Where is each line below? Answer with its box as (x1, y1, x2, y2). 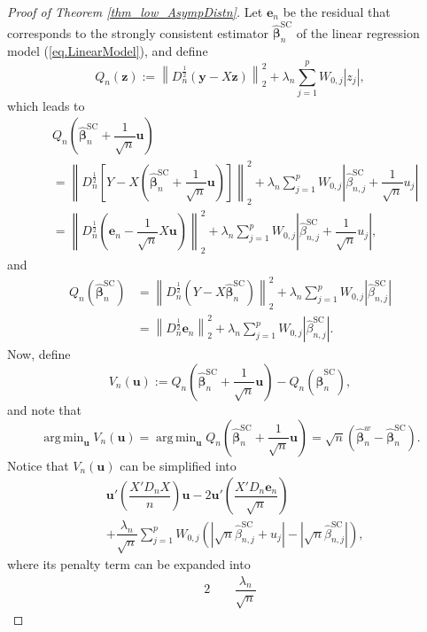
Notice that (7, 456, 69, 474)
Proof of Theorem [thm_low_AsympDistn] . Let (7, 3, 263, 20)
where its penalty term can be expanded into (7, 555, 251, 573)
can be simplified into (120, 456, 237, 474)
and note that (7, 400, 82, 418)
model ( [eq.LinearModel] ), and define (7, 42, 208, 60)
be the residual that (283, 3, 391, 20)
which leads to (7, 96, 85, 114)
